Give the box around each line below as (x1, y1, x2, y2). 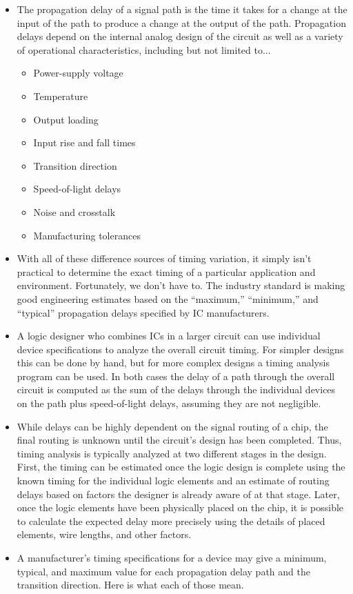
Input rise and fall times (33, 135, 136, 150)
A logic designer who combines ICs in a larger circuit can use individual (17, 328, 321, 343)
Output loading (33, 112, 99, 126)
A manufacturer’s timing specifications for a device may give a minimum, (17, 551, 327, 564)
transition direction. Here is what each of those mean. (17, 577, 244, 592)
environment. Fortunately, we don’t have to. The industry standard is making (17, 278, 345, 293)
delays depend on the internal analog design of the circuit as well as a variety (17, 29, 343, 43)
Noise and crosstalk (33, 204, 116, 219)
